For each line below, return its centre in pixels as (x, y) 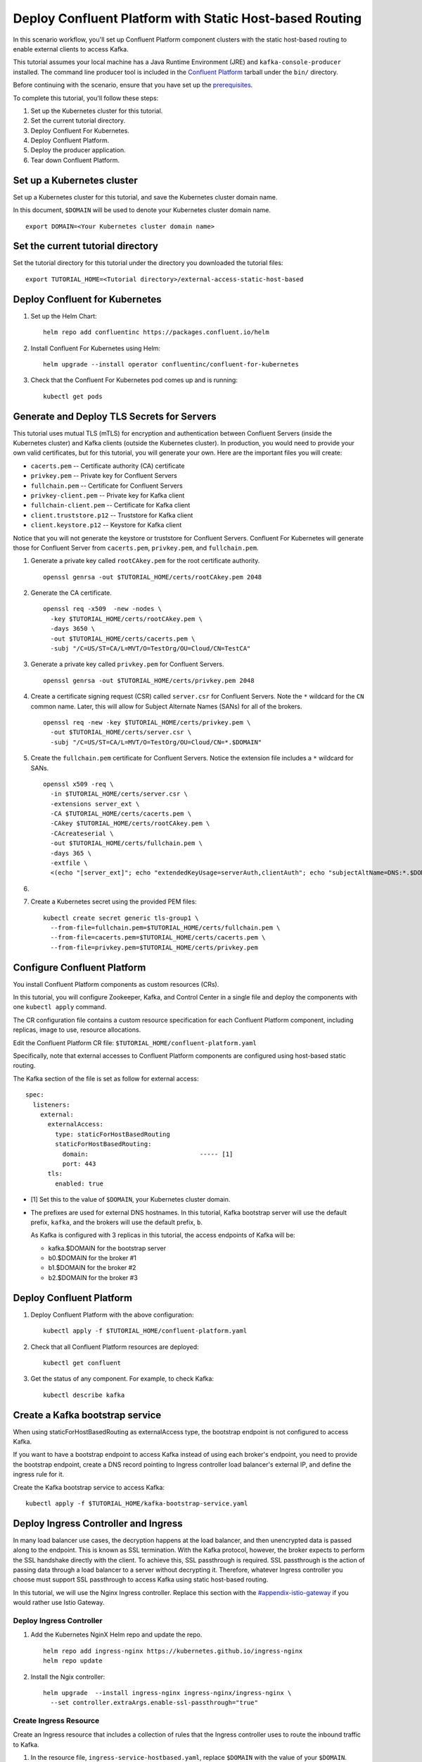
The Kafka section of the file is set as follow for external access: (106, 1078)
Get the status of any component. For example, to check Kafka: (122, 1379)
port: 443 (79, 1164)
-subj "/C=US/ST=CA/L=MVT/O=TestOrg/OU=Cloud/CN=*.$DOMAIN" (156, 742)
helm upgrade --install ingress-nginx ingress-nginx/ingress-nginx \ (167, 1693)
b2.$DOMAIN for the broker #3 (93, 1277)
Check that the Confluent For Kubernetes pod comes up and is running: (134, 380)
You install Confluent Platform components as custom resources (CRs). (116, 984)
